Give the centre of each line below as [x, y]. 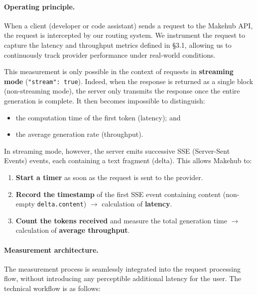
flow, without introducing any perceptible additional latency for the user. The [123, 278]
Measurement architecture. [51, 249]
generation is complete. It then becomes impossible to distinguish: [105, 101]
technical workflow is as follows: [52, 288]
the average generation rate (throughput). [79, 134]
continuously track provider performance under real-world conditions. [110, 54]
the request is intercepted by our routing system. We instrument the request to [125, 35]
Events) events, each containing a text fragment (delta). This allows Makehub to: [128, 160]
